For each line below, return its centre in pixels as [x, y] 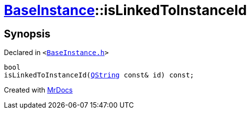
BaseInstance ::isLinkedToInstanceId [125, 10]
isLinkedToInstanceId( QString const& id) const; [99, 75]
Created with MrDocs [38, 90]
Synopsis [27, 34]
